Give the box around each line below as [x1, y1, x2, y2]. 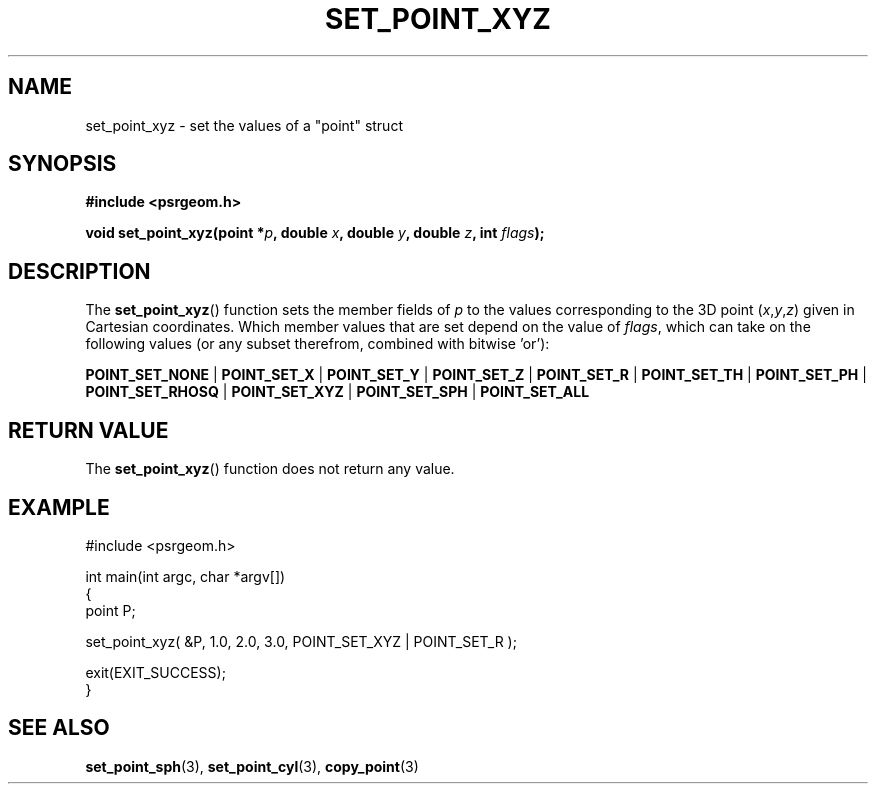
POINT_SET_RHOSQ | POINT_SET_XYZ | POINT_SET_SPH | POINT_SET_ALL [85, 383, 590, 401]
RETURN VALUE [8, 417, 169, 443]
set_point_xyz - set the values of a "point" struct [85, 116, 403, 134]
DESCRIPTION [8, 258, 151, 284]
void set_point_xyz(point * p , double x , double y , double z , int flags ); [85, 224, 545, 242]
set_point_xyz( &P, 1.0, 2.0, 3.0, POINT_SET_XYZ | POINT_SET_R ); [85, 632, 517, 650]
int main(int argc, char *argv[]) [85, 567, 286, 585]
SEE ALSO [8, 715, 110, 741]
